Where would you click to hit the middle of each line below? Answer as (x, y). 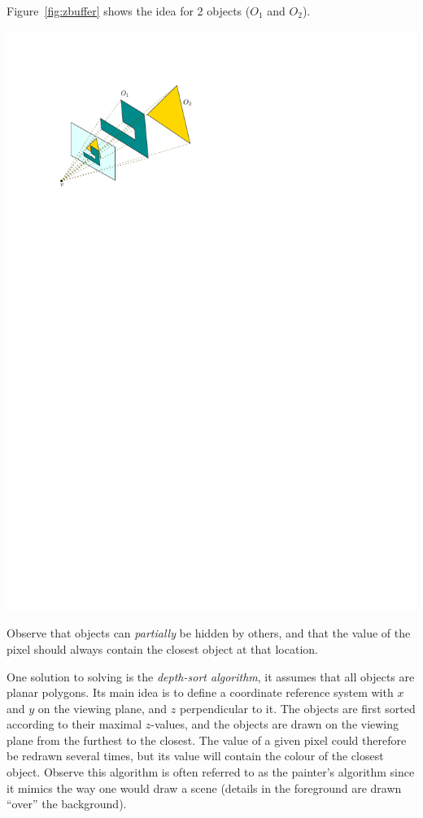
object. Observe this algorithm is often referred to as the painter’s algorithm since (211, 772)
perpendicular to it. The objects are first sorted (297, 708)
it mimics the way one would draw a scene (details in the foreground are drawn (204, 788)
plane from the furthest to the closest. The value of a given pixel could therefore (207, 740)
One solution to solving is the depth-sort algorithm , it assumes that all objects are (211, 676)
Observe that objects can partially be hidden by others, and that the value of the (209, 633)
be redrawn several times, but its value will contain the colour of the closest (195, 756)
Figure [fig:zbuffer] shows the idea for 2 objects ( (129, 11)
